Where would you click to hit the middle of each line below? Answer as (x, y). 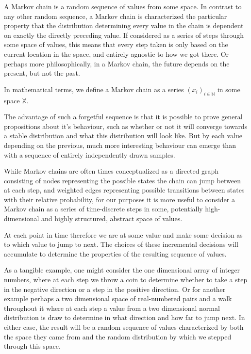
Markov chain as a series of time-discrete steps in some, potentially (103, 209)
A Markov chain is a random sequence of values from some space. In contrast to (123, 6)
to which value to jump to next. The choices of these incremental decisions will (121, 244)
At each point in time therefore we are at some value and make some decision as (123, 234)
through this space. (32, 346)
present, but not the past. (42, 73)
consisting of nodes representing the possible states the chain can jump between (122, 180)
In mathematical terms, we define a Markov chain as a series (94, 89)
